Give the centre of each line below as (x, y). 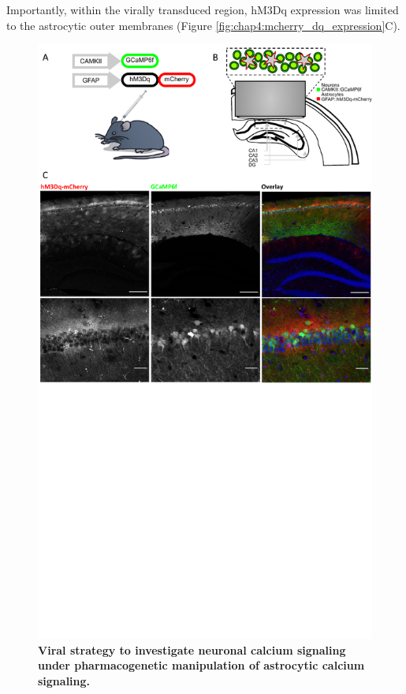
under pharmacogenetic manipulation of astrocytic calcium (201, 665)
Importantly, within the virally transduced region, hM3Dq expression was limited (203, 9)
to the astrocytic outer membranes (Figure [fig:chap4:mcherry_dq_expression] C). (203, 25)
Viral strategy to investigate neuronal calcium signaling (192, 649)
